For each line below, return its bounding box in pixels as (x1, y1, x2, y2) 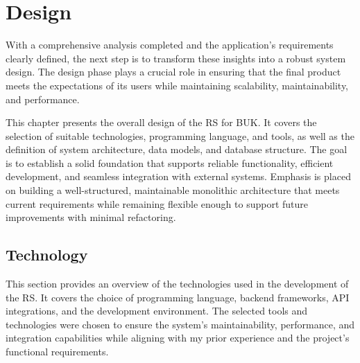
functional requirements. (6, 344, 109, 359)
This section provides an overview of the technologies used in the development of (6, 276, 349, 291)
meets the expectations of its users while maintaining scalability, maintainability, (6, 78, 349, 92)
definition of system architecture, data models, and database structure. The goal (6, 142, 348, 157)
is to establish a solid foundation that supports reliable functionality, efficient (6, 155, 334, 170)
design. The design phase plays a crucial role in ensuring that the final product (6, 64, 341, 79)
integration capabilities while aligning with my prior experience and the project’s (6, 330, 350, 345)
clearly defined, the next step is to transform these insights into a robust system (6, 51, 346, 65)
